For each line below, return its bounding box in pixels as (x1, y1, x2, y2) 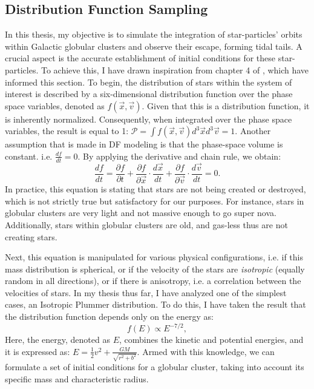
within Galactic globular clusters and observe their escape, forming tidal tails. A (5, 39, 303, 52)
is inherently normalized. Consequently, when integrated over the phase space (5, 112, 292, 125)
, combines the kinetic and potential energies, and (119, 333, 304, 346)
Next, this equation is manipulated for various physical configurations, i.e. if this (5, 251, 303, 263)
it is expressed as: (5, 345, 70, 357)
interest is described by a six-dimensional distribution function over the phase (5, 87, 293, 100)
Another (240, 124, 271, 137)
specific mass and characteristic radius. (5, 373, 149, 385)
